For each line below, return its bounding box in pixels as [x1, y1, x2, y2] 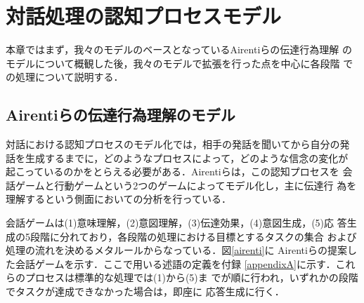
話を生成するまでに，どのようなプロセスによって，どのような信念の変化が [6, 150, 349, 165]
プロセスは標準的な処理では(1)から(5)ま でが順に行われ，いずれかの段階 [25, 270, 358, 285]
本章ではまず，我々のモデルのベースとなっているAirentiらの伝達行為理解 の [6, 42, 352, 57]
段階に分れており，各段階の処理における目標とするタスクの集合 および [30, 229, 357, 243]
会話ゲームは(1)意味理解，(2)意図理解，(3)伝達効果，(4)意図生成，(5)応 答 [6, 215, 347, 230]
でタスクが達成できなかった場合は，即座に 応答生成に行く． [6, 284, 285, 299]
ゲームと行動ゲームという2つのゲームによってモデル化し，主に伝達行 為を [15, 177, 357, 192]
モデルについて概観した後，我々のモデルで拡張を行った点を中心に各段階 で [6, 55, 353, 70]
